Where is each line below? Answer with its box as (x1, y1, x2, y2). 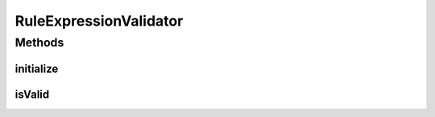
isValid (14, 87, 50, 101)
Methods (14, 35, 64, 50)
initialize (14, 62, 59, 75)
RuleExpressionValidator (14, 12, 184, 30)
